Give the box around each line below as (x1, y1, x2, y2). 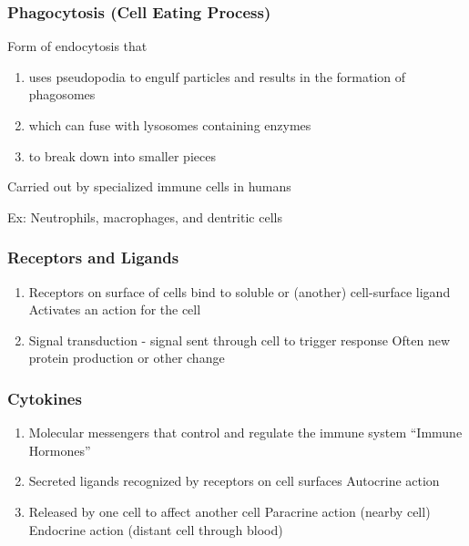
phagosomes (28, 85, 96, 104)
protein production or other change (28, 348, 225, 367)
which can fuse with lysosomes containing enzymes (28, 116, 311, 134)
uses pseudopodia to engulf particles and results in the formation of (28, 67, 406, 86)
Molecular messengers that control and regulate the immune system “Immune (28, 423, 463, 442)
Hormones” (28, 440, 91, 459)
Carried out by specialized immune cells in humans (7, 177, 291, 196)
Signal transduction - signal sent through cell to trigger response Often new (28, 330, 451, 349)
